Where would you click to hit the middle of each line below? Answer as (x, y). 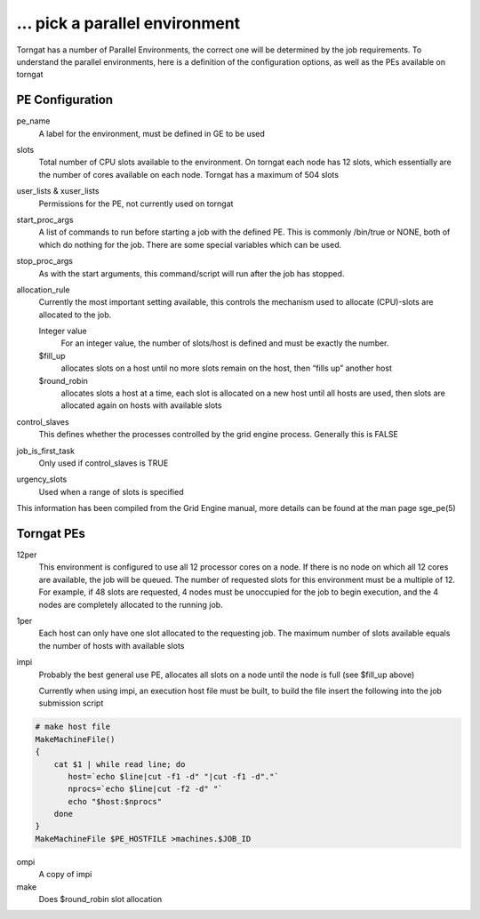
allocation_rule (43, 290)
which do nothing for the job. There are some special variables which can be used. (190, 244)
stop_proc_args (44, 261)
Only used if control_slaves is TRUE (104, 463)
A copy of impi (65, 875)
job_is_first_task (46, 451)
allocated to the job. (75, 315)
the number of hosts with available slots (112, 645)
